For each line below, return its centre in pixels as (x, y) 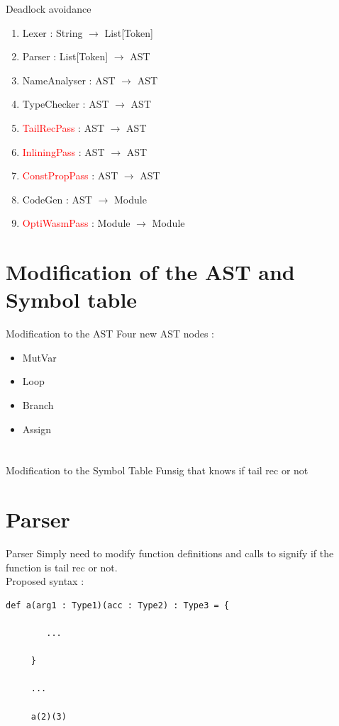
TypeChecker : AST (66, 104)
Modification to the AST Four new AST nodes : (110, 334)
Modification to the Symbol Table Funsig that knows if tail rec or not (157, 470)
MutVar (39, 357)
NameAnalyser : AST (69, 80)
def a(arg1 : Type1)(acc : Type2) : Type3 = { (117, 605)
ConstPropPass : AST (70, 175)
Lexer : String (52, 32)
